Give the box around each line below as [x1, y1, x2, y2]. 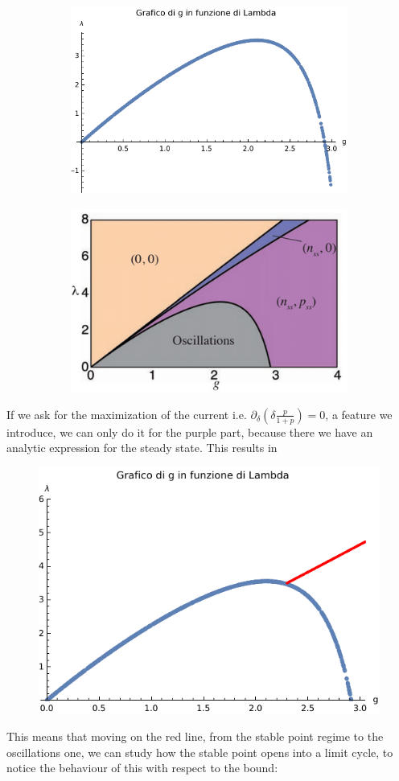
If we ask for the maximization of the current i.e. [6, 405, 247, 422]
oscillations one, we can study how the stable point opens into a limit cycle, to [6, 743, 393, 760]
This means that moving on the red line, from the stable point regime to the [6, 728, 384, 745]
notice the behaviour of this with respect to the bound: [6, 759, 278, 776]
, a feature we [325, 405, 393, 422]
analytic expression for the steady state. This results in [6, 439, 278, 456]
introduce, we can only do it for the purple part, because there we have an [6, 423, 373, 440]
